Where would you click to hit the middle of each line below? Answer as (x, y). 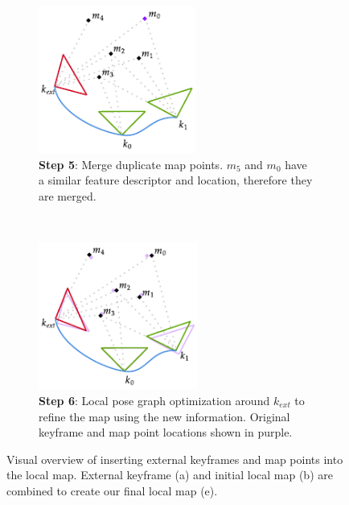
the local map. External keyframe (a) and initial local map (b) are (170, 475)
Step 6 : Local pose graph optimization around (154, 400)
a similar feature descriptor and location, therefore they (176, 180)
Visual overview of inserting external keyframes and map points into (175, 459)
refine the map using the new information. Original (164, 416)
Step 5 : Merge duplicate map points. (131, 164)
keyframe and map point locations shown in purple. (166, 432)
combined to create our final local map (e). (112, 490)
